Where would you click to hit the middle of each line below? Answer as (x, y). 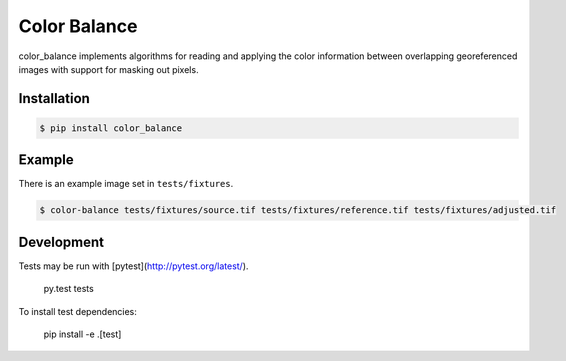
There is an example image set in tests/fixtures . (126, 184)
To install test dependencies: (77, 311)
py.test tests (68, 289)
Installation (54, 98)
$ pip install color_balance (111, 128)
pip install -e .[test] (82, 334)
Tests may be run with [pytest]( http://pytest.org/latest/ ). (133, 266)
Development (61, 241)
